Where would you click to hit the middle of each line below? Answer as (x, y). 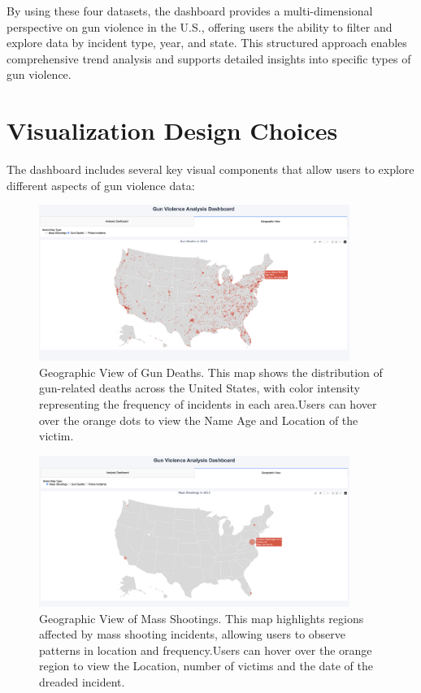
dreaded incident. (82, 682)
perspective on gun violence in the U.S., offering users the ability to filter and (200, 26)
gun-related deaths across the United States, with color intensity (200, 388)
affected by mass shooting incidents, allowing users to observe (193, 634)
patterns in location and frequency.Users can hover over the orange (206, 650)
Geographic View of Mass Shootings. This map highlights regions (202, 618)
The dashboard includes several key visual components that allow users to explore (210, 169)
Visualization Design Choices (172, 130)
